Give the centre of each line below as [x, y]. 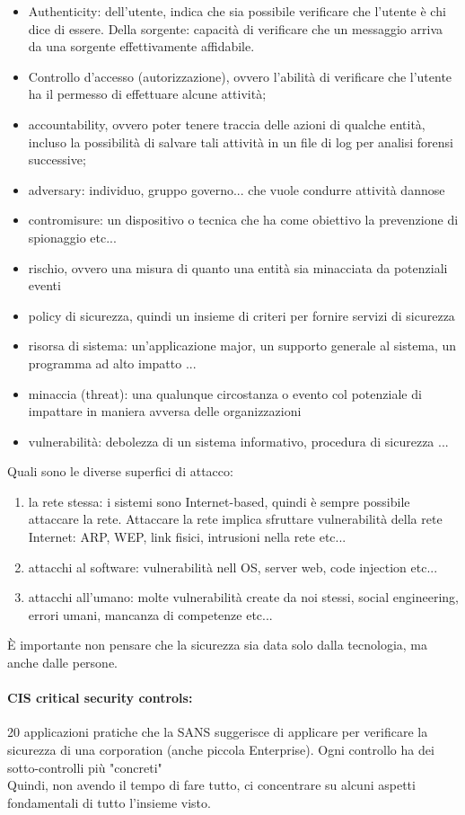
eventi [44, 285]
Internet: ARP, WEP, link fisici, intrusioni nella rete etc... [187, 537]
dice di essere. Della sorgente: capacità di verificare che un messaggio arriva [235, 28]
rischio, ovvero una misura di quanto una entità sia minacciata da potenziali [238, 267]
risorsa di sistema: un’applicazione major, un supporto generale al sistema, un [242, 345]
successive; [57, 159]
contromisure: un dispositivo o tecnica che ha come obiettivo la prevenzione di [243, 220]
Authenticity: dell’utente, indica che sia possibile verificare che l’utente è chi [237, 11]
